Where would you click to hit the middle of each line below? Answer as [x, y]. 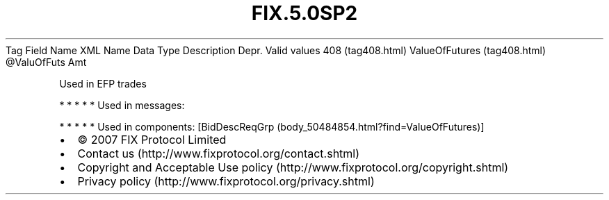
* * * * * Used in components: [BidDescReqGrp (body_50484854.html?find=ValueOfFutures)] [272, 126]
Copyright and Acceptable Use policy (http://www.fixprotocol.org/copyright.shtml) [293, 167]
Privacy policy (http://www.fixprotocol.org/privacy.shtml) [226, 181]
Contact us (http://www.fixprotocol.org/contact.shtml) [219, 153]
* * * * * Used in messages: [122, 105]
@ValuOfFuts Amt [46, 62]
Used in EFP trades [103, 83]
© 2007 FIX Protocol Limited [152, 139]
